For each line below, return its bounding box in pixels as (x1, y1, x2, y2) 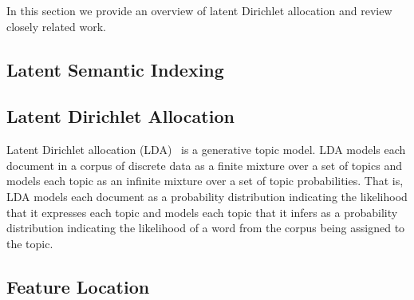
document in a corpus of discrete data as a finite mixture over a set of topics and (6, 156, 402, 173)
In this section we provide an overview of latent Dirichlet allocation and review (6, 2, 392, 18)
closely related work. (6, 18, 106, 34)
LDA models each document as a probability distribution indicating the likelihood (6, 187, 408, 204)
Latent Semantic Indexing (6, 57, 224, 81)
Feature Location (6, 274, 150, 298)
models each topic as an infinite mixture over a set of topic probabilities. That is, (6, 172, 404, 189)
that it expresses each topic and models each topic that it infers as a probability (6, 203, 398, 220)
